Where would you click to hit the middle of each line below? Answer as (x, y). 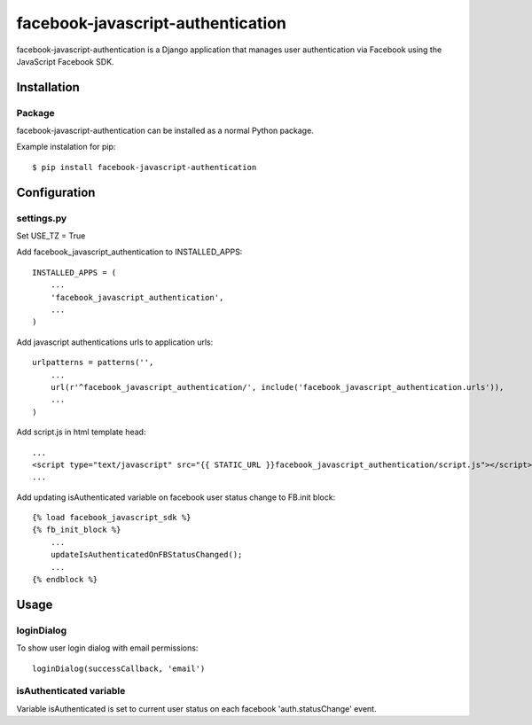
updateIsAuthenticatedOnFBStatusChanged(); (146, 555)
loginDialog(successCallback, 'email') (119, 668)
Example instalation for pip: (66, 147)
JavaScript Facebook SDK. (65, 61)
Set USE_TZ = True (51, 236)
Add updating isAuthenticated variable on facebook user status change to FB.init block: (176, 497)
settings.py (42, 218)
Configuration (56, 192)
